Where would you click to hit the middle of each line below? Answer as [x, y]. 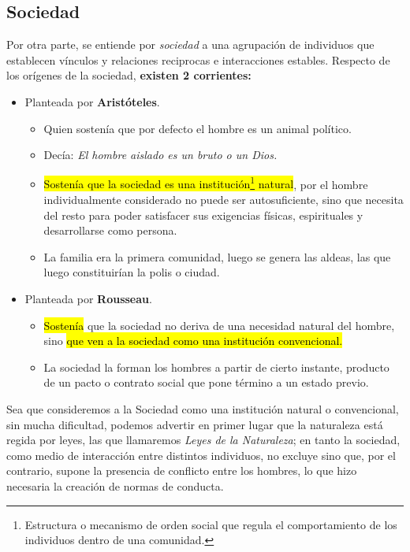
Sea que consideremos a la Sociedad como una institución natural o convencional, [203, 408]
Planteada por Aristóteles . [92, 101]
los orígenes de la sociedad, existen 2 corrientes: [129, 75]
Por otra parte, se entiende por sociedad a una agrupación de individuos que [190, 44]
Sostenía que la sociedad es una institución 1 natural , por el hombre [206, 183]
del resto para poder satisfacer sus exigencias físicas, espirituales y [203, 215]
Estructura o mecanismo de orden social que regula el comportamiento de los [211, 524]
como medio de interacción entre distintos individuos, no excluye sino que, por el [201, 455]
